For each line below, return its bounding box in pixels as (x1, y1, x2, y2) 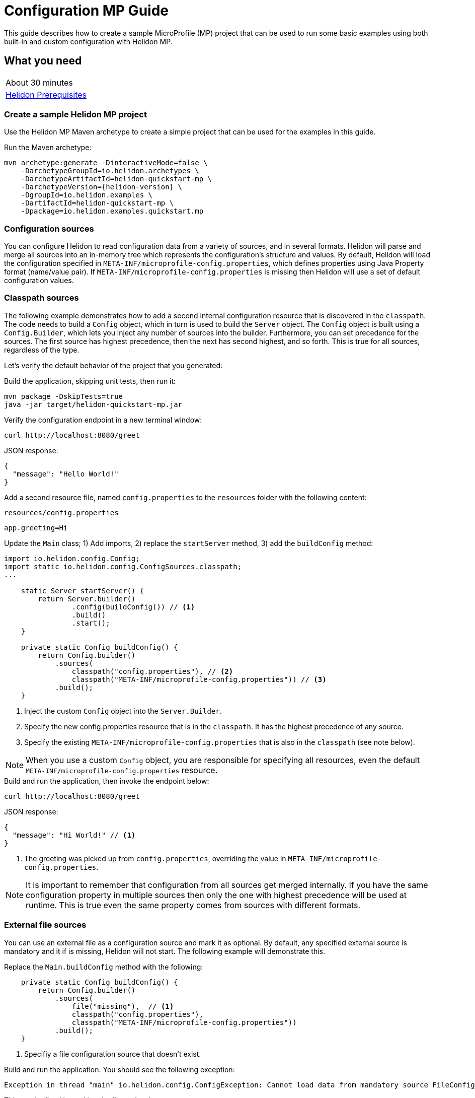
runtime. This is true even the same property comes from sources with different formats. (26, 900, 361, 910)
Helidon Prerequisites (6, 89, 87, 100)
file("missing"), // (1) (71, 1002, 174, 1010)
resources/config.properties (4, 508, 119, 517)
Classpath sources (4, 293, 79, 303)
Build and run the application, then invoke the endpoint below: (4, 776, 209, 785)
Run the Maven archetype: (4, 143, 92, 152)
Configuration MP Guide (4, 2, 169, 19)
